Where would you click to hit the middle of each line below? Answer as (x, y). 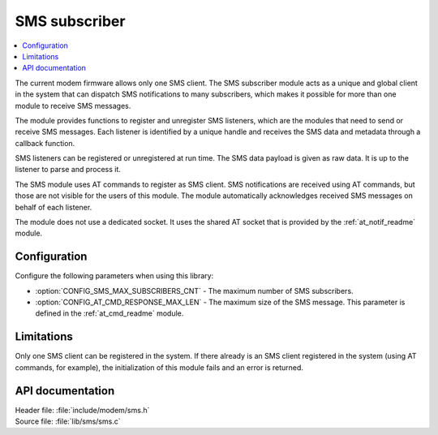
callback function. (45, 143)
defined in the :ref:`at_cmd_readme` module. (109, 313)
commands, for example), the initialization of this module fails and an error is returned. (159, 367)
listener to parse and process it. (68, 170)
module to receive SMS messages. (73, 106)
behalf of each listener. (54, 207)
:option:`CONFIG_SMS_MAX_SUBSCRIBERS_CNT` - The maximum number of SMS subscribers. (194, 291)
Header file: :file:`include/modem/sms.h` (82, 410)
